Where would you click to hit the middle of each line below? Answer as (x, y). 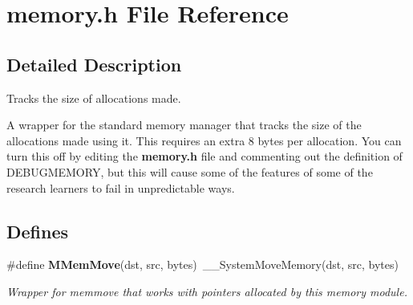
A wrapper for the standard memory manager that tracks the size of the (184, 125)
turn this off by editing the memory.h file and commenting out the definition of (204, 156)
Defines (38, 231)
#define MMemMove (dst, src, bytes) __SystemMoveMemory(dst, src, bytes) (202, 264)
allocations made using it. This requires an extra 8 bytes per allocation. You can (204, 140)
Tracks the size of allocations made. (94, 98)
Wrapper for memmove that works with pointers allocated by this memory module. (207, 291)
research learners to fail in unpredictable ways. (121, 187)
